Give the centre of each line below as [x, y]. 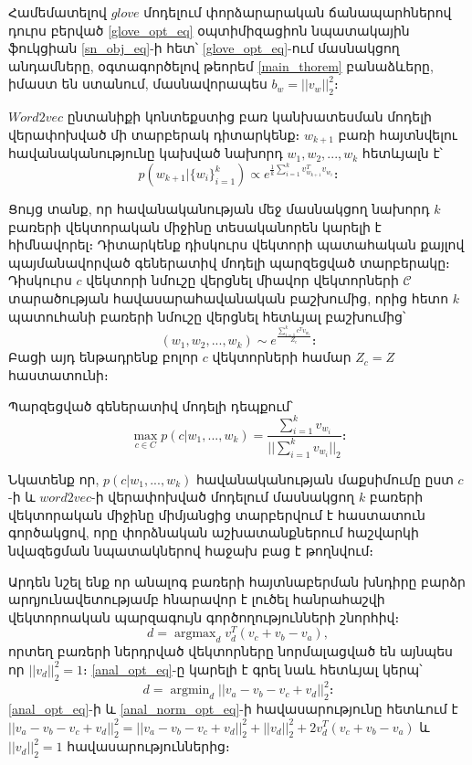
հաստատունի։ [58, 375]
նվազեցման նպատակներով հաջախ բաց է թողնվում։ [191, 551]
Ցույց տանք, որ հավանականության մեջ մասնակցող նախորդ [219, 208]
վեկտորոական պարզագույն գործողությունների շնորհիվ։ [204, 616]
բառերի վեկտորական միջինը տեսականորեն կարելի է [195, 226]
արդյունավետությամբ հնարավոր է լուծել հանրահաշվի [197, 599]
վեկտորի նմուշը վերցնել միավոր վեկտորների [242, 280]
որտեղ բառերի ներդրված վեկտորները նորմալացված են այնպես [231, 651]
